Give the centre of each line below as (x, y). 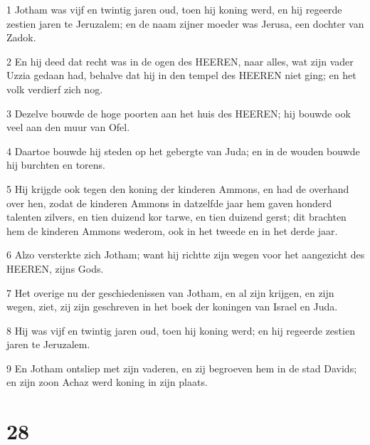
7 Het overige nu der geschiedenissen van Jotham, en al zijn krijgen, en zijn (170, 292)
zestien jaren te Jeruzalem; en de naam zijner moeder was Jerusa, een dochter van (185, 23)
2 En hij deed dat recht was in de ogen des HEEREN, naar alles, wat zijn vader (180, 61)
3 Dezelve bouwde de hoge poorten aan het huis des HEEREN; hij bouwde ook (179, 113)
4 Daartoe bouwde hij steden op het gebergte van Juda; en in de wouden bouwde (183, 151)
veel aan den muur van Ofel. (68, 127)
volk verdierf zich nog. (55, 89)
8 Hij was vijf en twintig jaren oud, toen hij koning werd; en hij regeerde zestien (181, 330)
